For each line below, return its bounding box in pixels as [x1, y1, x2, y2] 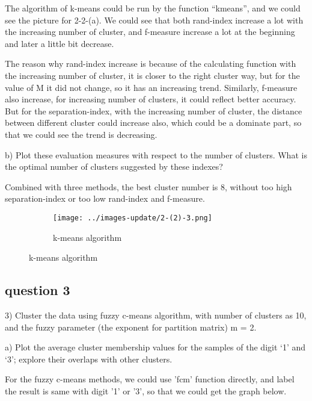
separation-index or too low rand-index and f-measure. [5, 192, 205, 205]
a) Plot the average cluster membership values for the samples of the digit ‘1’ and [5, 341, 306, 353]
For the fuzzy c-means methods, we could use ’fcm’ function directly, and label [5, 373, 295, 385]
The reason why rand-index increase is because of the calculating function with [5, 57, 296, 70]
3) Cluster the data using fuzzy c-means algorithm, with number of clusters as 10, [5, 308, 307, 321]
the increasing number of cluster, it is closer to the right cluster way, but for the [5, 69, 300, 81]
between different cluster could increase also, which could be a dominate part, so [5, 116, 302, 129]
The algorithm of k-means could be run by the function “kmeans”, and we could [5, 2, 301, 14]
